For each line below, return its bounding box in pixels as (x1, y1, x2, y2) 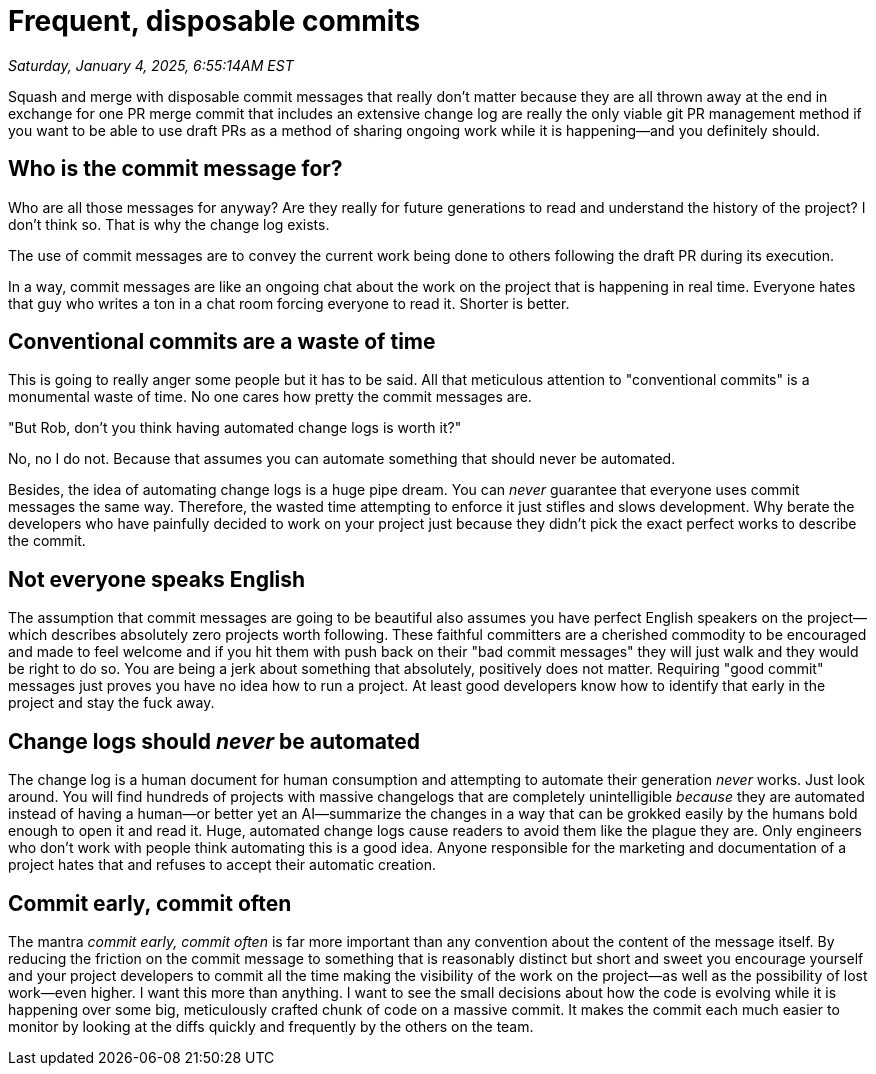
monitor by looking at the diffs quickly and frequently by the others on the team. (8, 1017, 534, 1035)
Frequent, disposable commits (8, 4, 421, 38)
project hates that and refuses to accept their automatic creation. (8, 856, 436, 874)
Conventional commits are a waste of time (8, 329, 436, 355)
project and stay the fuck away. (8, 694, 215, 712)
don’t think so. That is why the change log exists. (8, 215, 330, 233)
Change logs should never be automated (8, 728, 421, 754)
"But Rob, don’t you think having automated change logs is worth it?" (8, 419, 462, 437)
